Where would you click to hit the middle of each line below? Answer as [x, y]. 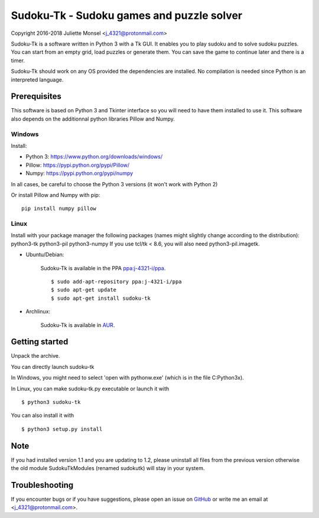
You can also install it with [43, 415]
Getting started [40, 342]
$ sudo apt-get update [84, 290]
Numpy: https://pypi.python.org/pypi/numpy [79, 173]
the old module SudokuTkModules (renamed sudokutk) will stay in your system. [108, 468]
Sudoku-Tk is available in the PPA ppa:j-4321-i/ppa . [103, 268]
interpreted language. [37, 79]
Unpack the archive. [35, 356]
